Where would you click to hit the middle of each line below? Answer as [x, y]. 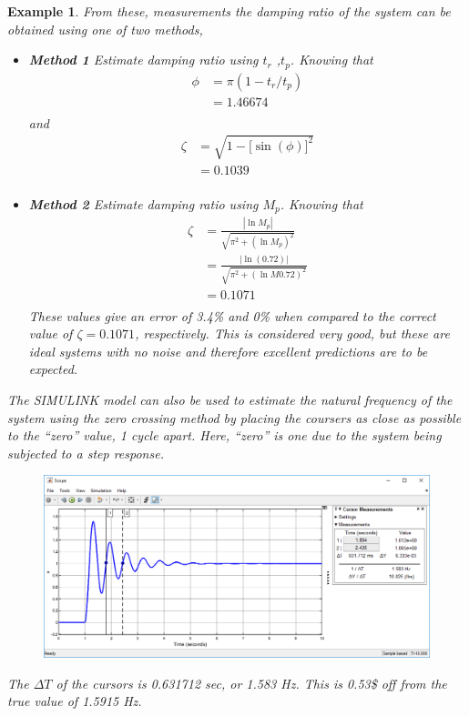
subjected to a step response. [86, 453]
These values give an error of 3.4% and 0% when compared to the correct [232, 315]
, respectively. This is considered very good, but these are [292, 333]
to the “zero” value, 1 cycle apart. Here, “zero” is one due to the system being [224, 435]
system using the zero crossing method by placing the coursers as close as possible [234, 417]
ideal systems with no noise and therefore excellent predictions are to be [228, 351]
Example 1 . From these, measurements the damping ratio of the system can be [229, 11]
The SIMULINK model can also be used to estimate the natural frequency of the [230, 399]
